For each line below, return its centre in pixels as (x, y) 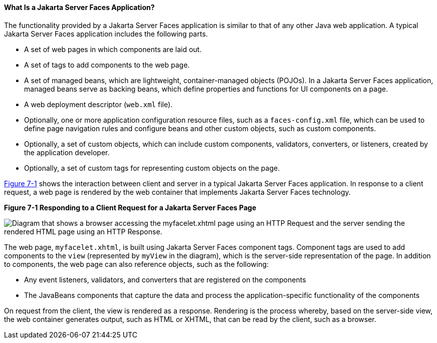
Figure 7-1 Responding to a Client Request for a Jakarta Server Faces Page (130, 207)
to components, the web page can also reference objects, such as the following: (137, 264)
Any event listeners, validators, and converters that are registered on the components (165, 279)
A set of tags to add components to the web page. (107, 65)
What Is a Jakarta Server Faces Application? (79, 7)
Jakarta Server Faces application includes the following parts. (106, 34)
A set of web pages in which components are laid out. (113, 49)
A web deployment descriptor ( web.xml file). (98, 104)
